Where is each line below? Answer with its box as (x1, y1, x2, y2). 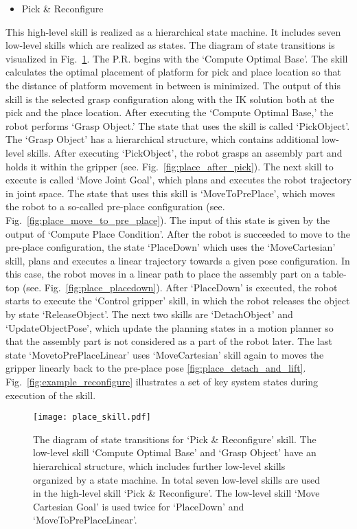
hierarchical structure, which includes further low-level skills (33, 459, 286, 473)
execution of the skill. (5, 387, 96, 402)
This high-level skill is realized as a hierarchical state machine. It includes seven (5, 24, 341, 38)
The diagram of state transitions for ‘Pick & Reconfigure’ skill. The (33, 431, 316, 446)
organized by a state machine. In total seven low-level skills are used (33, 472, 321, 486)
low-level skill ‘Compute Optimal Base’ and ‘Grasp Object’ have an (33, 445, 316, 460)
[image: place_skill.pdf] (33, 412, 151, 423)
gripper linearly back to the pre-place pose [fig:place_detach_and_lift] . (5, 361, 306, 375)
